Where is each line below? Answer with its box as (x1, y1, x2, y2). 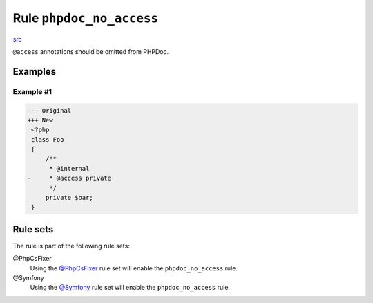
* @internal (49, 165, 90, 172)
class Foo (31, 136, 64, 143)
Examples (12, 66, 57, 77)
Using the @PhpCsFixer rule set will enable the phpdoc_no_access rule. (30, 264, 238, 273)
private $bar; (45, 194, 93, 202)
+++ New (27, 116, 53, 124)
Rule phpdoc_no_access (12, 10, 159, 26)
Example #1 (12, 86, 52, 96)
